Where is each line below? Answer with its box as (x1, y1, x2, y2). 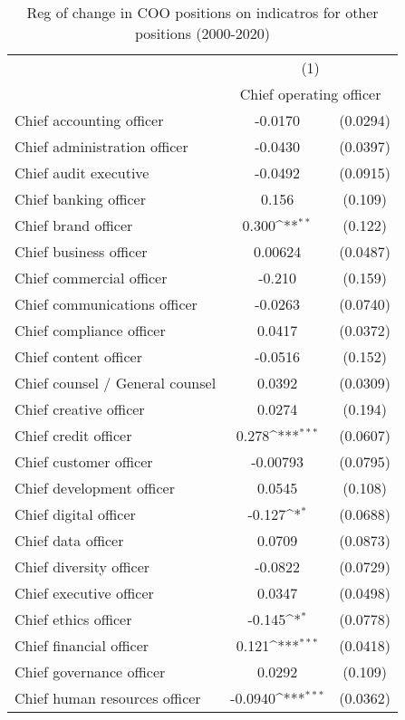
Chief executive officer (14, 582, 154, 603)
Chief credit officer (14, 425, 132, 446)
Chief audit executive (14, 162, 149, 183)
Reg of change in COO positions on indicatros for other (26, 2, 379, 23)
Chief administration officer (14, 136, 188, 157)
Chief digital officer (14, 504, 136, 524)
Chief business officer (14, 241, 148, 262)
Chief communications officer (14, 293, 198, 314)
